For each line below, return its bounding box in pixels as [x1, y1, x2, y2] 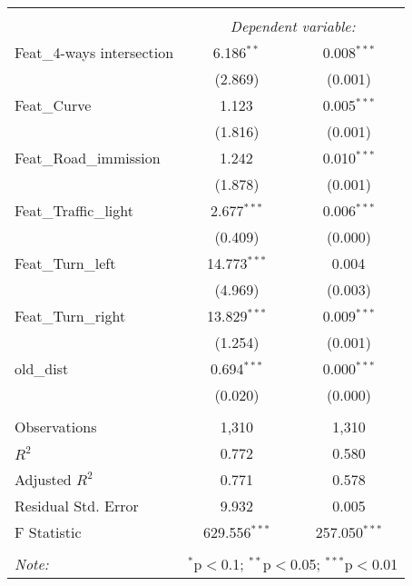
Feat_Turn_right [15, 305, 126, 326]
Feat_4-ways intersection [15, 42, 174, 63]
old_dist [15, 358, 69, 379]
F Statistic [15, 521, 82, 542]
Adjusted [15, 469, 72, 490]
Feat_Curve [15, 94, 92, 115]
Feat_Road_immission [15, 147, 161, 168]
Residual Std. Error [15, 495, 139, 516]
